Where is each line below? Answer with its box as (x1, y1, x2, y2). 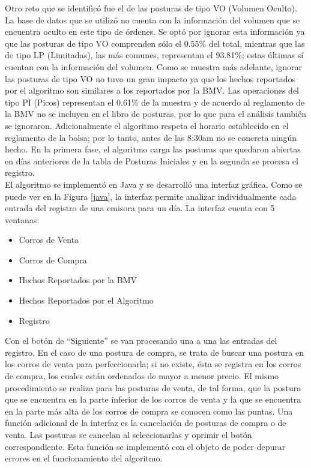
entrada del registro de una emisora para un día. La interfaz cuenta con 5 (5, 202, 275, 214)
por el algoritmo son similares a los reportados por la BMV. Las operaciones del (5, 84, 300, 97)
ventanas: (5, 213, 40, 226)
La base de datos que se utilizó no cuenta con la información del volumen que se (5, 13, 300, 26)
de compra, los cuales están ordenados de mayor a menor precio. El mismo (5, 370, 279, 382)
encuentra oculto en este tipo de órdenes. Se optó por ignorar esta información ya (5, 25, 305, 38)
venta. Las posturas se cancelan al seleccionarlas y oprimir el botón (5, 428, 252, 440)
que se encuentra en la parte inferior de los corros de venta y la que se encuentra (5, 393, 301, 406)
